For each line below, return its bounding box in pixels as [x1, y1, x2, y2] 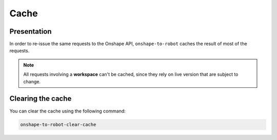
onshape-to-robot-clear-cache [20, 122, 96, 127]
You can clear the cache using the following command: [9, 108, 126, 114]
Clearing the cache [9, 95, 72, 103]
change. [23, 78, 41, 84]
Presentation [9, 27, 52, 36]
